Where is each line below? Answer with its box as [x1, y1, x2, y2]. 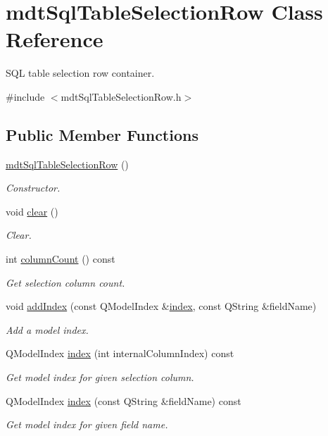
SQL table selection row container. [6, 66, 155, 80]
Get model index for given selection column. [6, 370, 194, 385]
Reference [6, 25, 103, 54]
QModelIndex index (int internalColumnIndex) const [6, 346, 234, 361]
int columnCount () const [6, 251, 115, 266]
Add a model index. [6, 322, 89, 337]
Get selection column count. [6, 275, 125, 289]
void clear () [6, 204, 58, 218]
